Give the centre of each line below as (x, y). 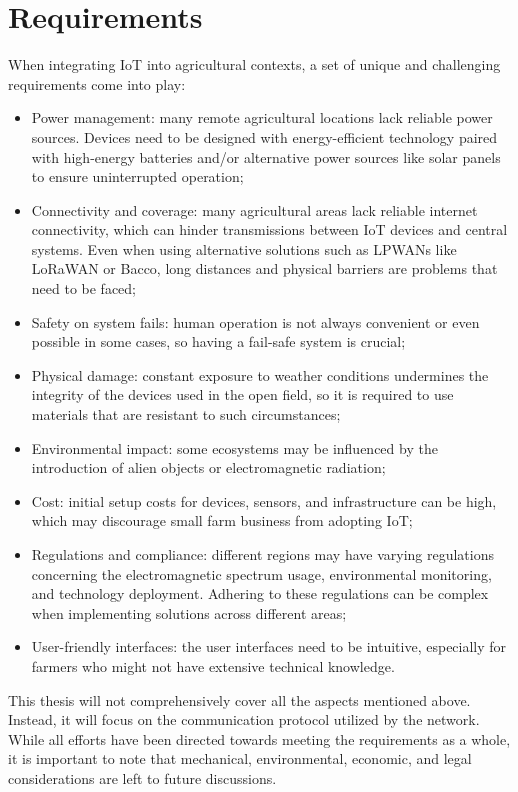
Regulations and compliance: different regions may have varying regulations (262, 554)
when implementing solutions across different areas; (189, 612)
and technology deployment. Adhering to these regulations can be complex (260, 593)
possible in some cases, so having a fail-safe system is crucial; (218, 341)
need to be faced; (84, 288)
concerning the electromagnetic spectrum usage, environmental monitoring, (261, 573)
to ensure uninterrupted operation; (137, 176)
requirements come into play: (97, 83)
